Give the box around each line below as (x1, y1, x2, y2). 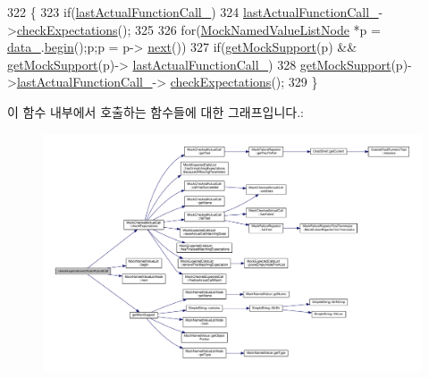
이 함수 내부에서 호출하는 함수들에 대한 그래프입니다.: (7, 102, 304, 121)
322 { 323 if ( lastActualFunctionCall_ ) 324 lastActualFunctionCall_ (7, 3, 379, 21)
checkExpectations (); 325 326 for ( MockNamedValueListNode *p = (16, 20, 381, 38)
